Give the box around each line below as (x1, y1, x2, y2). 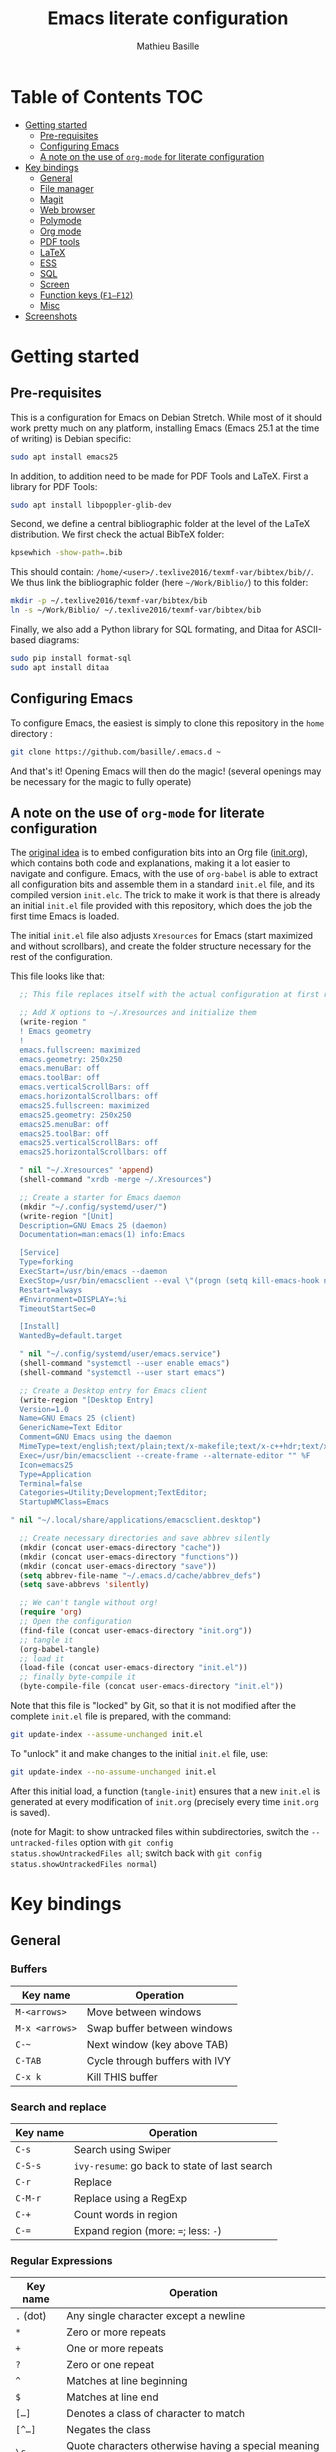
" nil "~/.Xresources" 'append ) (19, 1165, 155, 1176)
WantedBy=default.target (19, 1331, 123, 1341)
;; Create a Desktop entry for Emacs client (19, 1385, 208, 1396)
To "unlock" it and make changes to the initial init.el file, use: (10, 1747, 268, 1759)
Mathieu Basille (136, 40, 200, 52)
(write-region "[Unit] (19, 1211, 114, 1221)
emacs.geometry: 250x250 (19, 1054, 123, 1064)
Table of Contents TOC (10, 85, 204, 108)
